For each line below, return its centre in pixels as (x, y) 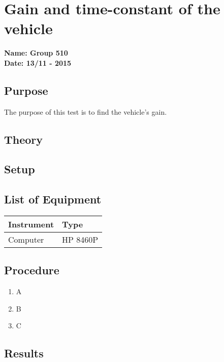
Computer (26, 240)
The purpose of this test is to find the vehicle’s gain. (86, 111)
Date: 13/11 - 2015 (38, 62)
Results (24, 353)
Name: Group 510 (36, 53)
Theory (24, 139)
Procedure (32, 270)
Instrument (31, 224)
